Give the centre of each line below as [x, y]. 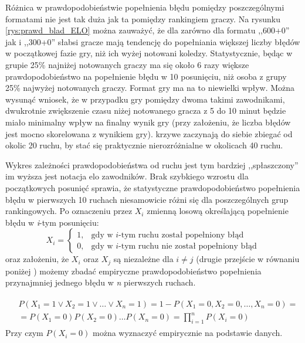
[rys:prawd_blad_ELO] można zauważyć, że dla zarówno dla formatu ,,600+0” [148, 30]
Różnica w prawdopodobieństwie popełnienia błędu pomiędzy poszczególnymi [145, 7]
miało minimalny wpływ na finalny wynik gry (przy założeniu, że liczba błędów [148, 122]
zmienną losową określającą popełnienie [218, 211]
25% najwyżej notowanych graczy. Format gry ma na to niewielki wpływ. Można [150, 88]
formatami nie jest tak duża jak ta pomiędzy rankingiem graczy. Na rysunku [143, 18]
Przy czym [24, 333]
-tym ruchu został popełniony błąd [181, 235]
